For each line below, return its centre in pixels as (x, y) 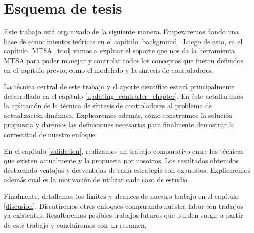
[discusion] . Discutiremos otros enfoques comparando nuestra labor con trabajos (124, 205)
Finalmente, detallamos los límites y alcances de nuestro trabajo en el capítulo (121, 196)
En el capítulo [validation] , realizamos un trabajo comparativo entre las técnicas (124, 151)
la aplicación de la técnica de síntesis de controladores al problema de (108, 105)
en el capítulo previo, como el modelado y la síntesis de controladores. (109, 70)
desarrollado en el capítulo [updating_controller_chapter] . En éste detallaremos (124, 96)
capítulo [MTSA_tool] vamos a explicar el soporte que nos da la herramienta (120, 51)
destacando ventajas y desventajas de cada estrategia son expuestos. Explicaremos (127, 170)
